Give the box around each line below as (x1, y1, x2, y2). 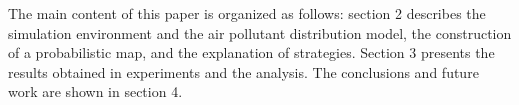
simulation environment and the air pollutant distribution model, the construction (8, 22, 512, 43)
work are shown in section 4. (8, 81, 183, 102)
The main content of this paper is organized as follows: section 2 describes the (8, 3, 486, 23)
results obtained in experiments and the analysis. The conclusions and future (8, 61, 479, 82)
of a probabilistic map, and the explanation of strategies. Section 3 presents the (8, 42, 495, 63)
